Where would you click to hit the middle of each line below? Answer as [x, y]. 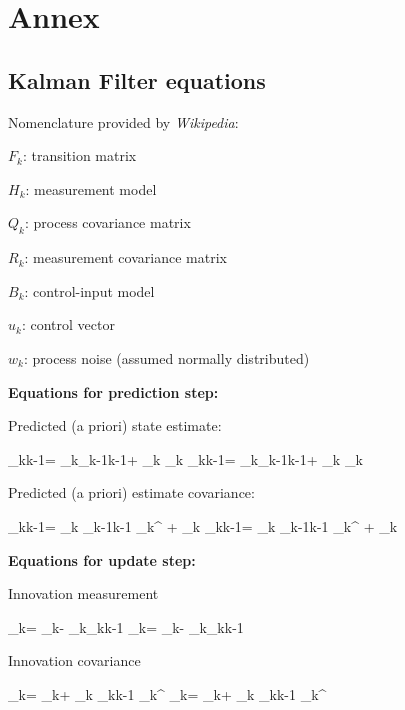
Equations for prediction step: [113, 391]
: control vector [68, 324]
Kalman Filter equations [137, 79]
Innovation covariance [74, 660]
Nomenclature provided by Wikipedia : [123, 121]
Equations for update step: [102, 559]
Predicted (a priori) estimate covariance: [131, 492]
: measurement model [91, 188]
